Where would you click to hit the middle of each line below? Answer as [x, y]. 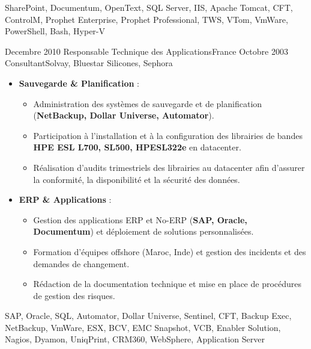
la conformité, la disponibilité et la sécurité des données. [137, 179]
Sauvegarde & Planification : [79, 83]
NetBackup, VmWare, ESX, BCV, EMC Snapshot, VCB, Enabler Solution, [143, 327]
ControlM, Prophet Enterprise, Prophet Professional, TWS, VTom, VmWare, [146, 19]
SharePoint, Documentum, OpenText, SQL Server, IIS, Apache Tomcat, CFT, [149, 7]
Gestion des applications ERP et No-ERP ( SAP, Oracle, [140, 219]
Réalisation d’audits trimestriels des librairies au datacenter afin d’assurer [169, 167]
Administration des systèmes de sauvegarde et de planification [148, 103]
